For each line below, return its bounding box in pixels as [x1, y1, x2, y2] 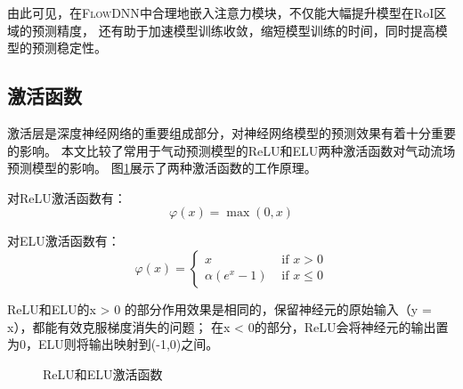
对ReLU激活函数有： [7, 188, 126, 207]
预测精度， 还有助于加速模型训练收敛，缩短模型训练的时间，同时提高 [31, 20, 435, 39]
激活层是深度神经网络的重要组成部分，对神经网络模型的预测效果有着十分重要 [7, 123, 456, 142]
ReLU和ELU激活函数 [43, 364, 163, 383]
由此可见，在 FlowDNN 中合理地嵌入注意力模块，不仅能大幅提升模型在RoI [7, 4, 435, 21]
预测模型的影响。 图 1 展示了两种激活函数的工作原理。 [7, 158, 317, 177]
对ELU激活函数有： [7, 231, 120, 250]
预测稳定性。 [31, 38, 107, 57]
